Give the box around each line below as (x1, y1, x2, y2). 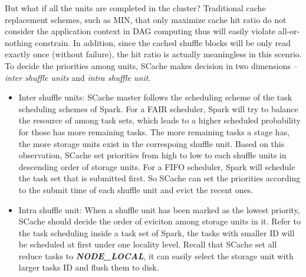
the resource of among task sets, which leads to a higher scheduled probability (18, 114, 301, 126)
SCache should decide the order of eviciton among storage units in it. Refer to (18, 215, 301, 227)
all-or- (278, 25, 300, 37)
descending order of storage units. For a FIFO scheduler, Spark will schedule (18, 160, 295, 172)
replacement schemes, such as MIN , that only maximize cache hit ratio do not (5, 13, 287, 25)
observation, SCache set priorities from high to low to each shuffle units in (18, 149, 287, 161)
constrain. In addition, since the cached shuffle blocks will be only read (35, 36, 291, 48)
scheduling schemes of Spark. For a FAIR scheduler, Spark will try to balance (18, 102, 298, 115)
